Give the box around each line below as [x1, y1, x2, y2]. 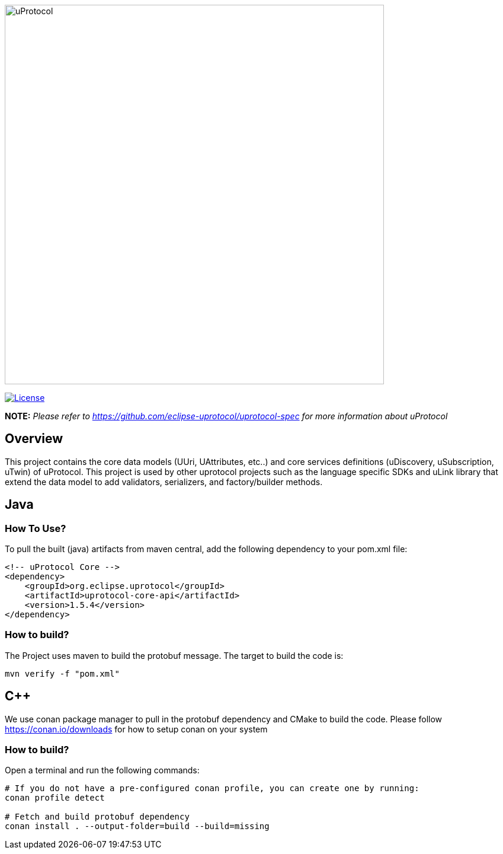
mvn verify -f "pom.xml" [5, 668, 120, 678]
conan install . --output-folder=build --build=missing [5, 821, 270, 831]
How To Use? [5, 522, 66, 534]
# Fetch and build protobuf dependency [5, 812, 190, 822]
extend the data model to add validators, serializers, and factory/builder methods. [5, 476, 323, 487]
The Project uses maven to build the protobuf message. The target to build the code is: [5, 650, 344, 661]
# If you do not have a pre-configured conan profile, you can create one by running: [5, 783, 419, 794]
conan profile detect [5, 793, 105, 803]
